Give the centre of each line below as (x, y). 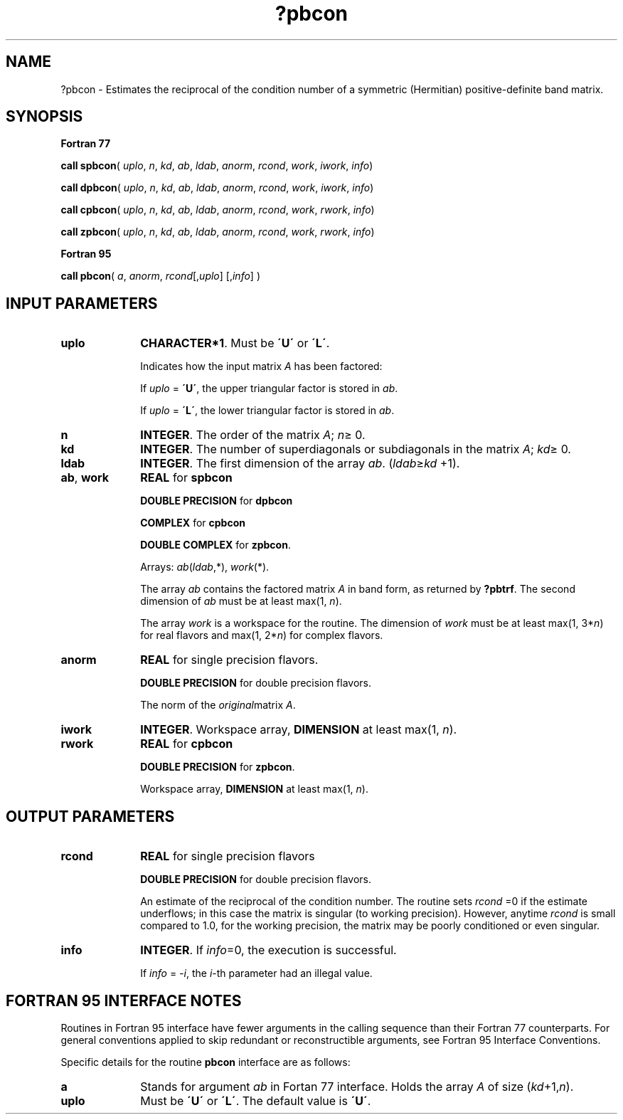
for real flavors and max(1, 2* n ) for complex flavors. (262, 635)
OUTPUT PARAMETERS (90, 816)
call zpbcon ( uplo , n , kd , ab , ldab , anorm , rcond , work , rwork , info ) (218, 232)
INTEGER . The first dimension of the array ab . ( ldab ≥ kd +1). (300, 464)
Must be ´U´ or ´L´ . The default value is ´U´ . (256, 1100)
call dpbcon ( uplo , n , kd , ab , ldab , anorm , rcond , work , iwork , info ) (217, 188)
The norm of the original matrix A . (218, 705)
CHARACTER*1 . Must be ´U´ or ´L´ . (235, 343)
